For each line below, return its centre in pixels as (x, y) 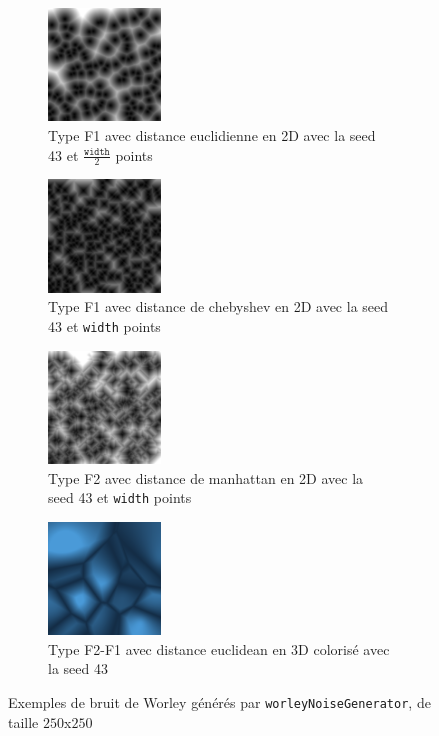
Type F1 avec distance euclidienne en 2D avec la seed (212, 134)
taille (23, 721)
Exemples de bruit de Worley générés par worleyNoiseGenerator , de (219, 701)
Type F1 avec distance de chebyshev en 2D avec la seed (218, 306)
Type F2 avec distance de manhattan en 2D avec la (206, 477)
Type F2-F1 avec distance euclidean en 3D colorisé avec (219, 648)
